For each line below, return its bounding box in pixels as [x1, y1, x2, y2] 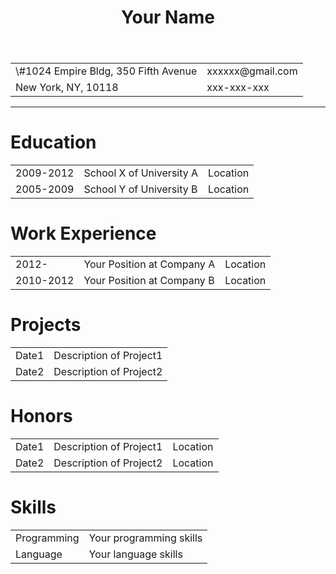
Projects [10, 314, 82, 336]
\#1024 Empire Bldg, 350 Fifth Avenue [15, 64, 198, 78]
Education [10, 131, 97, 154]
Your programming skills [88, 531, 203, 545]
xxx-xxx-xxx [206, 81, 270, 95]
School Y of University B [83, 182, 198, 196]
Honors [10, 405, 73, 428]
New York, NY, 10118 [15, 81, 119, 95]
